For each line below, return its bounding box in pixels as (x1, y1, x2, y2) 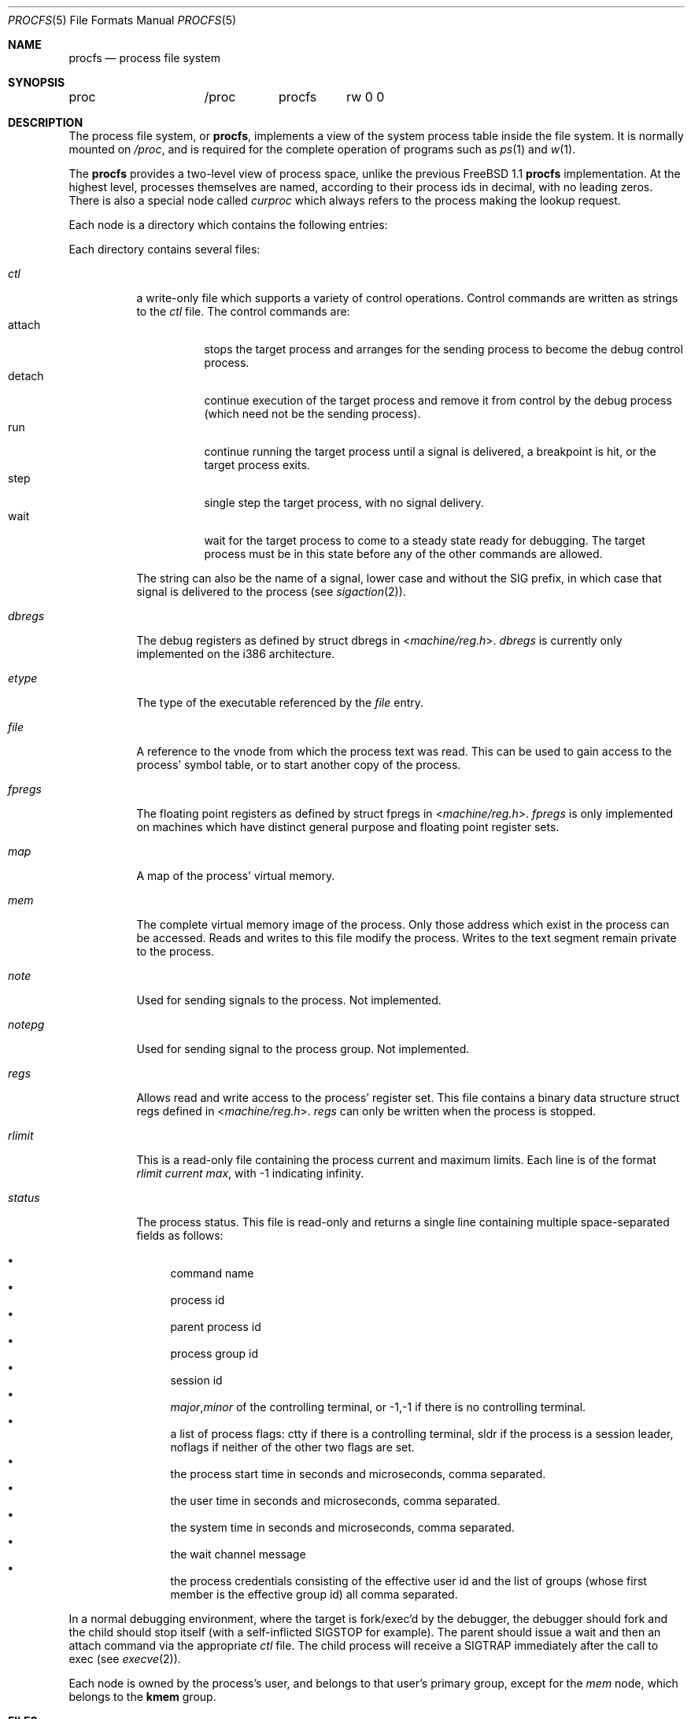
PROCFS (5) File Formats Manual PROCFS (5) (8, 13, 237, 27)
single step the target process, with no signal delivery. (204, 496, 484, 509)
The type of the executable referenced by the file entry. (136, 696, 424, 709)
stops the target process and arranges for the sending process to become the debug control (204, 342, 683, 356)
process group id (170, 1347, 259, 1360)
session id (170, 1373, 223, 1387)
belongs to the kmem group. (68, 1690, 216, 1703)
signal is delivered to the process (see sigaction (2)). (136, 585, 406, 598)
